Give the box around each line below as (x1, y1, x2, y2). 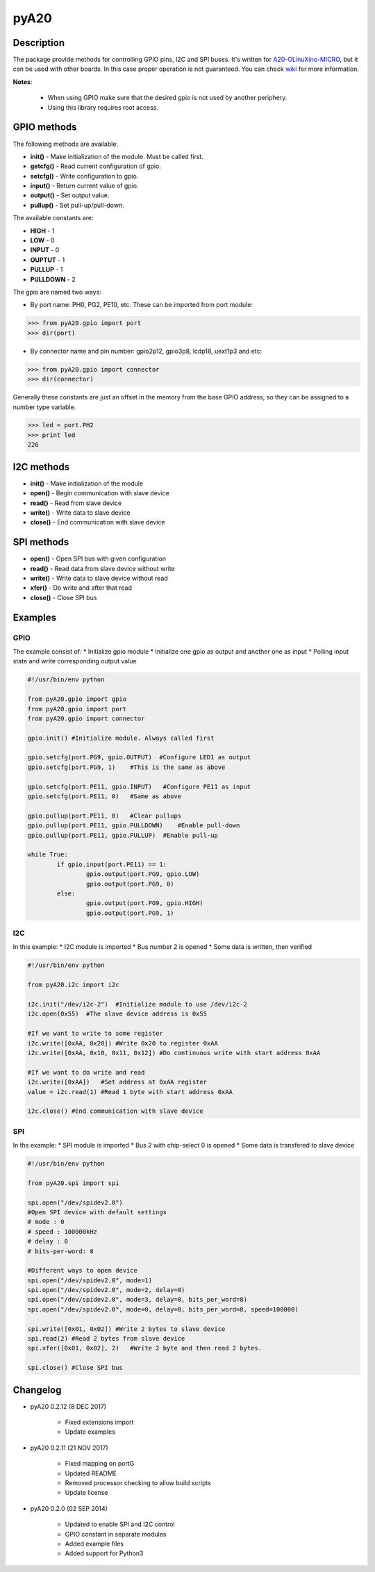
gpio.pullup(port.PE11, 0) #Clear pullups (27, 811, 182, 820)
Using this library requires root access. (47, 103, 159, 111)
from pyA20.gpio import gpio (27, 695, 127, 703)
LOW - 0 (30, 236, 55, 245)
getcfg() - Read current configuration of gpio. (30, 162, 161, 170)
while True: (27, 851, 69, 859)
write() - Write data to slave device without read (30, 574, 168, 583)
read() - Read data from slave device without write (30, 564, 175, 572)
